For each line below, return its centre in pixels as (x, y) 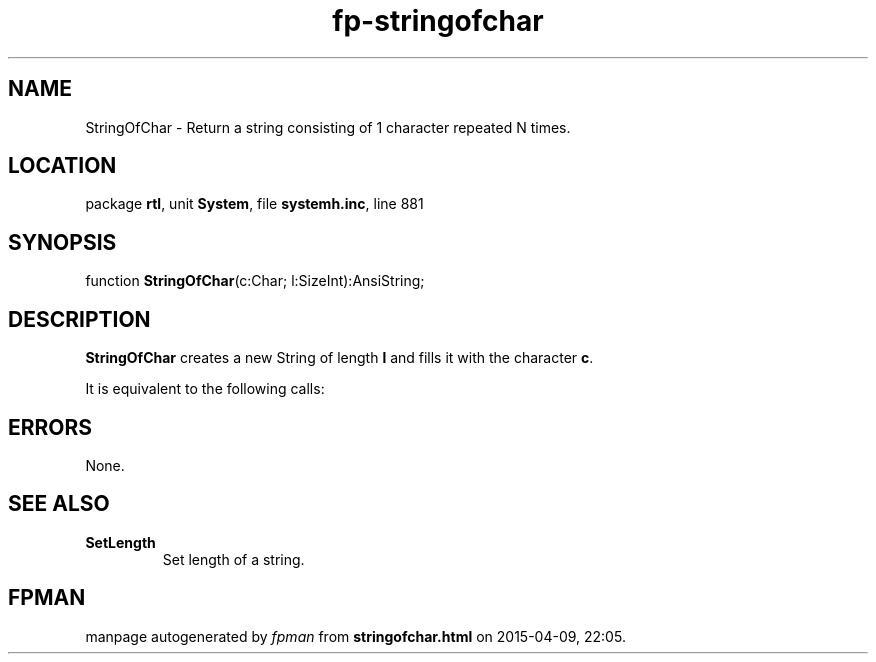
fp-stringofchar (438, 21)
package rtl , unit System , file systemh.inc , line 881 (254, 204)
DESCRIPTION (79, 319)
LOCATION (62, 166)
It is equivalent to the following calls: (205, 389)
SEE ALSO (59, 504)
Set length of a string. (233, 559)
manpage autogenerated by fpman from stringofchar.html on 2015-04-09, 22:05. (355, 636)
